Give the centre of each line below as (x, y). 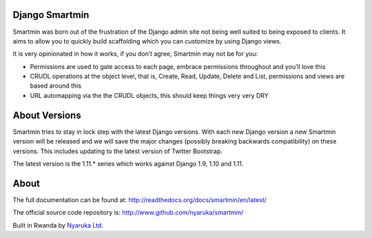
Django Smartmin (51, 15)
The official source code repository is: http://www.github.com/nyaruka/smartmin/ (128, 212)
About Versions (47, 115)
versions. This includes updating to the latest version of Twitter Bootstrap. (118, 151)
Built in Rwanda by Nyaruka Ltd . (58, 225)
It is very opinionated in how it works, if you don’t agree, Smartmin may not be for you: (135, 54)
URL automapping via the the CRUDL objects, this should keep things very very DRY (149, 95)
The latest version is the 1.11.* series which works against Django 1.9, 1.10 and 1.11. (128, 163)
